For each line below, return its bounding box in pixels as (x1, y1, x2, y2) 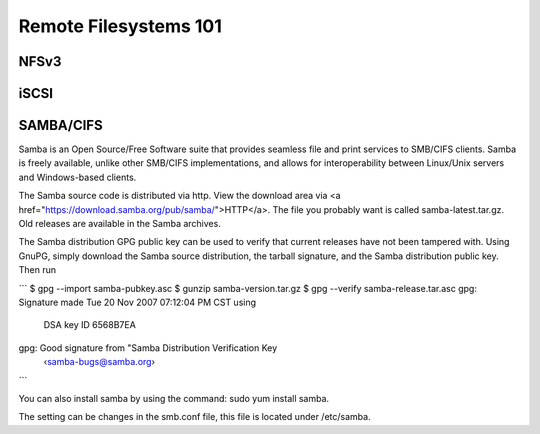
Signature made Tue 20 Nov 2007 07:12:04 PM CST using (18, 296, 257, 308)
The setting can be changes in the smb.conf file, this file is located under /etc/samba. (18, 411, 371, 423)
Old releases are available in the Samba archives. (18, 218, 222, 230)
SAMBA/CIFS (18, 117, 104, 134)
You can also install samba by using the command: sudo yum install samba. (18, 392, 330, 404)
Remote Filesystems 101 (18, 15, 222, 37)
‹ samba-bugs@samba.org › (43, 356, 155, 368)
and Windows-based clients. (18, 171, 137, 183)
